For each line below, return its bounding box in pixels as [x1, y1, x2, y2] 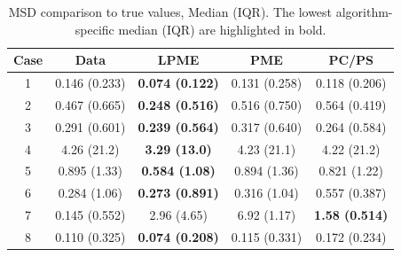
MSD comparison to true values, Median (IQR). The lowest [8, 3, 333, 20]
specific [75, 19, 114, 38]
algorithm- [335, 3, 393, 20]
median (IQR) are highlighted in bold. [118, 19, 326, 38]
